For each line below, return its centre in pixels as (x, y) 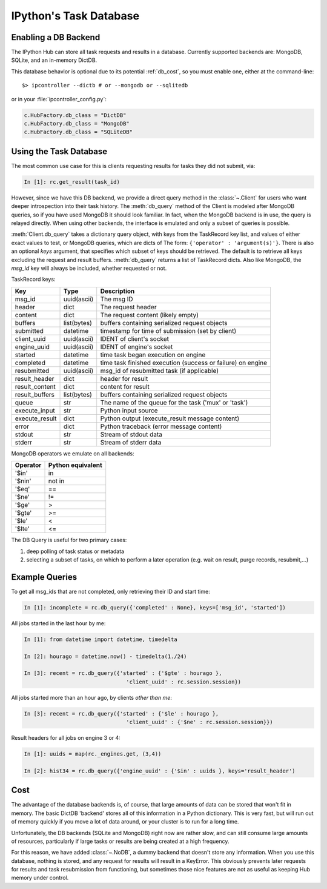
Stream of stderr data (131, 442)
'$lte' (22, 529)
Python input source (129, 411)
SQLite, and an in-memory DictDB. (54, 60)
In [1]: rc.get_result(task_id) (72, 182)
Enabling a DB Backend (56, 37)
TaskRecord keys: (33, 280)
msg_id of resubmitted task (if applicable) (160, 371)
